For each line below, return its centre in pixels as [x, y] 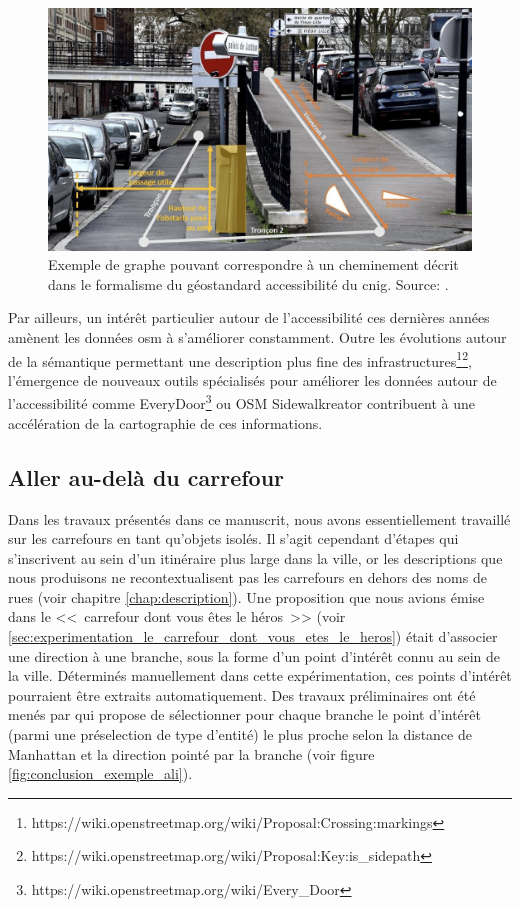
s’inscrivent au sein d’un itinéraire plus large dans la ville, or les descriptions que [255, 557]
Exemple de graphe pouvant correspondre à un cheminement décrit [253, 264]
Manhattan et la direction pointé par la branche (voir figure [191, 753]
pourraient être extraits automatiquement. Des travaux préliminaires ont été [242, 694]
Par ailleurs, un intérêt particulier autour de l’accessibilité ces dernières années [249, 317]
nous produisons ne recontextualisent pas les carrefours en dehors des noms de [247, 577]
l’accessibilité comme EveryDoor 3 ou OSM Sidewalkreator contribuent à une [242, 402]
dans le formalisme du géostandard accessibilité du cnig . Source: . [248, 283]
